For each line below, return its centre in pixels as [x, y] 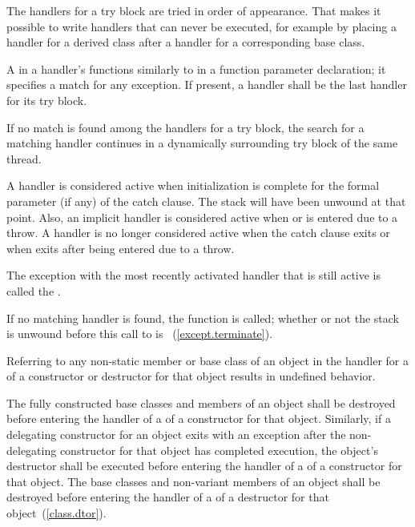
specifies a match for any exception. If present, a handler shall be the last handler [207, 84]
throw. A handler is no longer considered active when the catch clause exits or [198, 233]
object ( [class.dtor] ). [56, 513]
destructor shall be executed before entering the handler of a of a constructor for [204, 466]
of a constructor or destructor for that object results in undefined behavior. [191, 376]
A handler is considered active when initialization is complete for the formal [193, 185]
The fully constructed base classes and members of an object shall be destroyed [201, 402]
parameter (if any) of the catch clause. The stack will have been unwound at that [206, 201]
